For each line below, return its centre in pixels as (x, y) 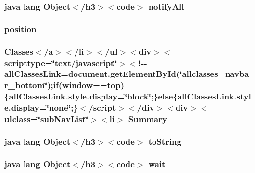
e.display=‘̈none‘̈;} (41, 108)
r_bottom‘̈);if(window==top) (64, 85)
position (21, 29)
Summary (148, 119)
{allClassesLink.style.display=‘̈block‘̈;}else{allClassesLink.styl (128, 96)
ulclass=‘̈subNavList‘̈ (47, 119)
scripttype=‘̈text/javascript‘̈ (61, 62)
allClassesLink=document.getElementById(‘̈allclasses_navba (127, 74)
